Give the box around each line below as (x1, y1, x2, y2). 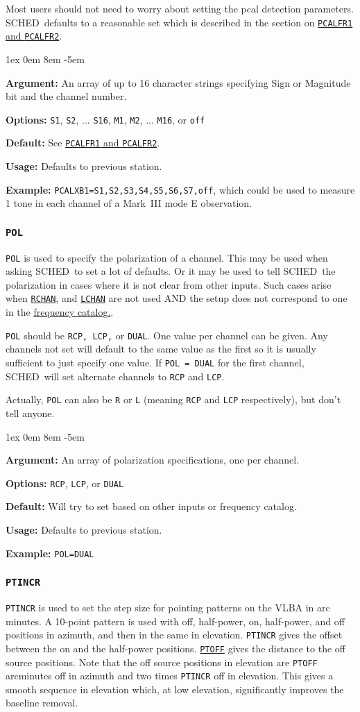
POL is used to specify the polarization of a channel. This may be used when (6, 250, 328, 264)
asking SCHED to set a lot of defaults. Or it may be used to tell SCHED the (6, 264, 336, 278)
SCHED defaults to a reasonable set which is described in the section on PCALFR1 (6, 15, 353, 29)
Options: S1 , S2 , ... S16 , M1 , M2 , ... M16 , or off (6, 112, 205, 126)
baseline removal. (6, 695, 78, 710)
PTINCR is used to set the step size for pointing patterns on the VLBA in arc (6, 600, 330, 614)
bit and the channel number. (6, 89, 127, 103)
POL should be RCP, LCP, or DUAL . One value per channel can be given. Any (6, 328, 328, 342)
